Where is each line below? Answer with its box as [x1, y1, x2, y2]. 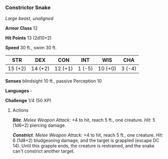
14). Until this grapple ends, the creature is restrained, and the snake [12, 143, 155, 149]
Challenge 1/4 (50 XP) [5, 98, 52, 104]
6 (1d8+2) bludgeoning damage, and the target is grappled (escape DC [12, 137, 160, 143]
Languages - [5, 88, 33, 94]
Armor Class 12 [5, 25, 38, 31]
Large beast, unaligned [5, 16, 54, 22]
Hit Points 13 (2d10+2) [5, 35, 52, 41]
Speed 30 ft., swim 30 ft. [5, 45, 57, 51]
